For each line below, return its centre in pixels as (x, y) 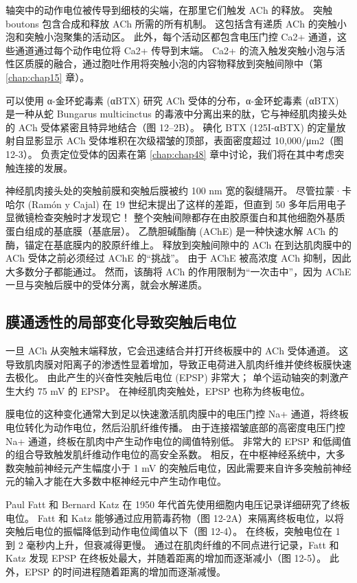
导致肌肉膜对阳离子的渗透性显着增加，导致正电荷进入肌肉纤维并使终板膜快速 (178, 364)
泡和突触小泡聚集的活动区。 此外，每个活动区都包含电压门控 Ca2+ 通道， (171, 37)
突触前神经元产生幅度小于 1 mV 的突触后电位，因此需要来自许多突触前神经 (183, 467)
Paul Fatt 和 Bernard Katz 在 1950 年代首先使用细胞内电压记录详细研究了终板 (178, 504)
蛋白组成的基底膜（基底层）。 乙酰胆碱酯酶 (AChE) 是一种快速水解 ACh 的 (172, 230)
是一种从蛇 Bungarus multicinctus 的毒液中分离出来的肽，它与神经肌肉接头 (172, 114)
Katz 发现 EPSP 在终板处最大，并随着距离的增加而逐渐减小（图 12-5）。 (166, 558)
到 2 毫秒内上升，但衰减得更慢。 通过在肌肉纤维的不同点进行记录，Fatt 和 (172, 544)
